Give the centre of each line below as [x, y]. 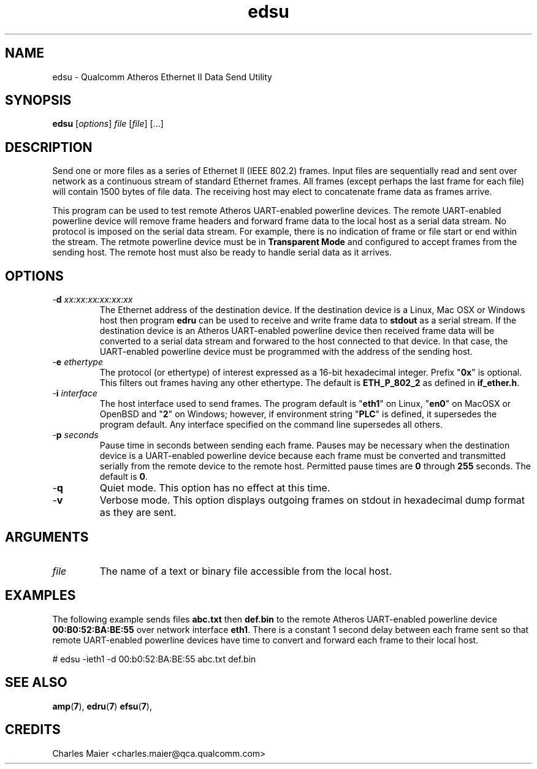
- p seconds [75, 435]
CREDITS [33, 730]
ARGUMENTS [47, 537]
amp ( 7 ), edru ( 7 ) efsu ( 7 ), [102, 706]
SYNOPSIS [38, 100]
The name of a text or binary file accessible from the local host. [246, 571]
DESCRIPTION [49, 147]
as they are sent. [138, 513]
